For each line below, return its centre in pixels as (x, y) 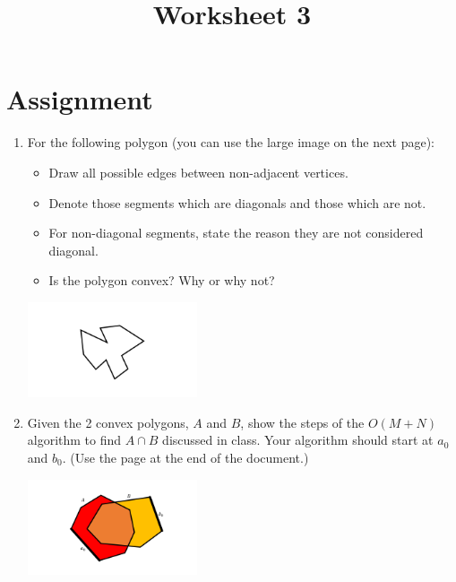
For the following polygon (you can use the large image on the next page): (231, 142)
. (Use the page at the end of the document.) (185, 457)
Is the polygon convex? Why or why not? (162, 280)
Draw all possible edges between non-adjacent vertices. (198, 172)
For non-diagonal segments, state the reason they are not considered (236, 233)
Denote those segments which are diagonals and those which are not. (237, 202)
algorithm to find (74, 440)
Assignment (80, 99)
